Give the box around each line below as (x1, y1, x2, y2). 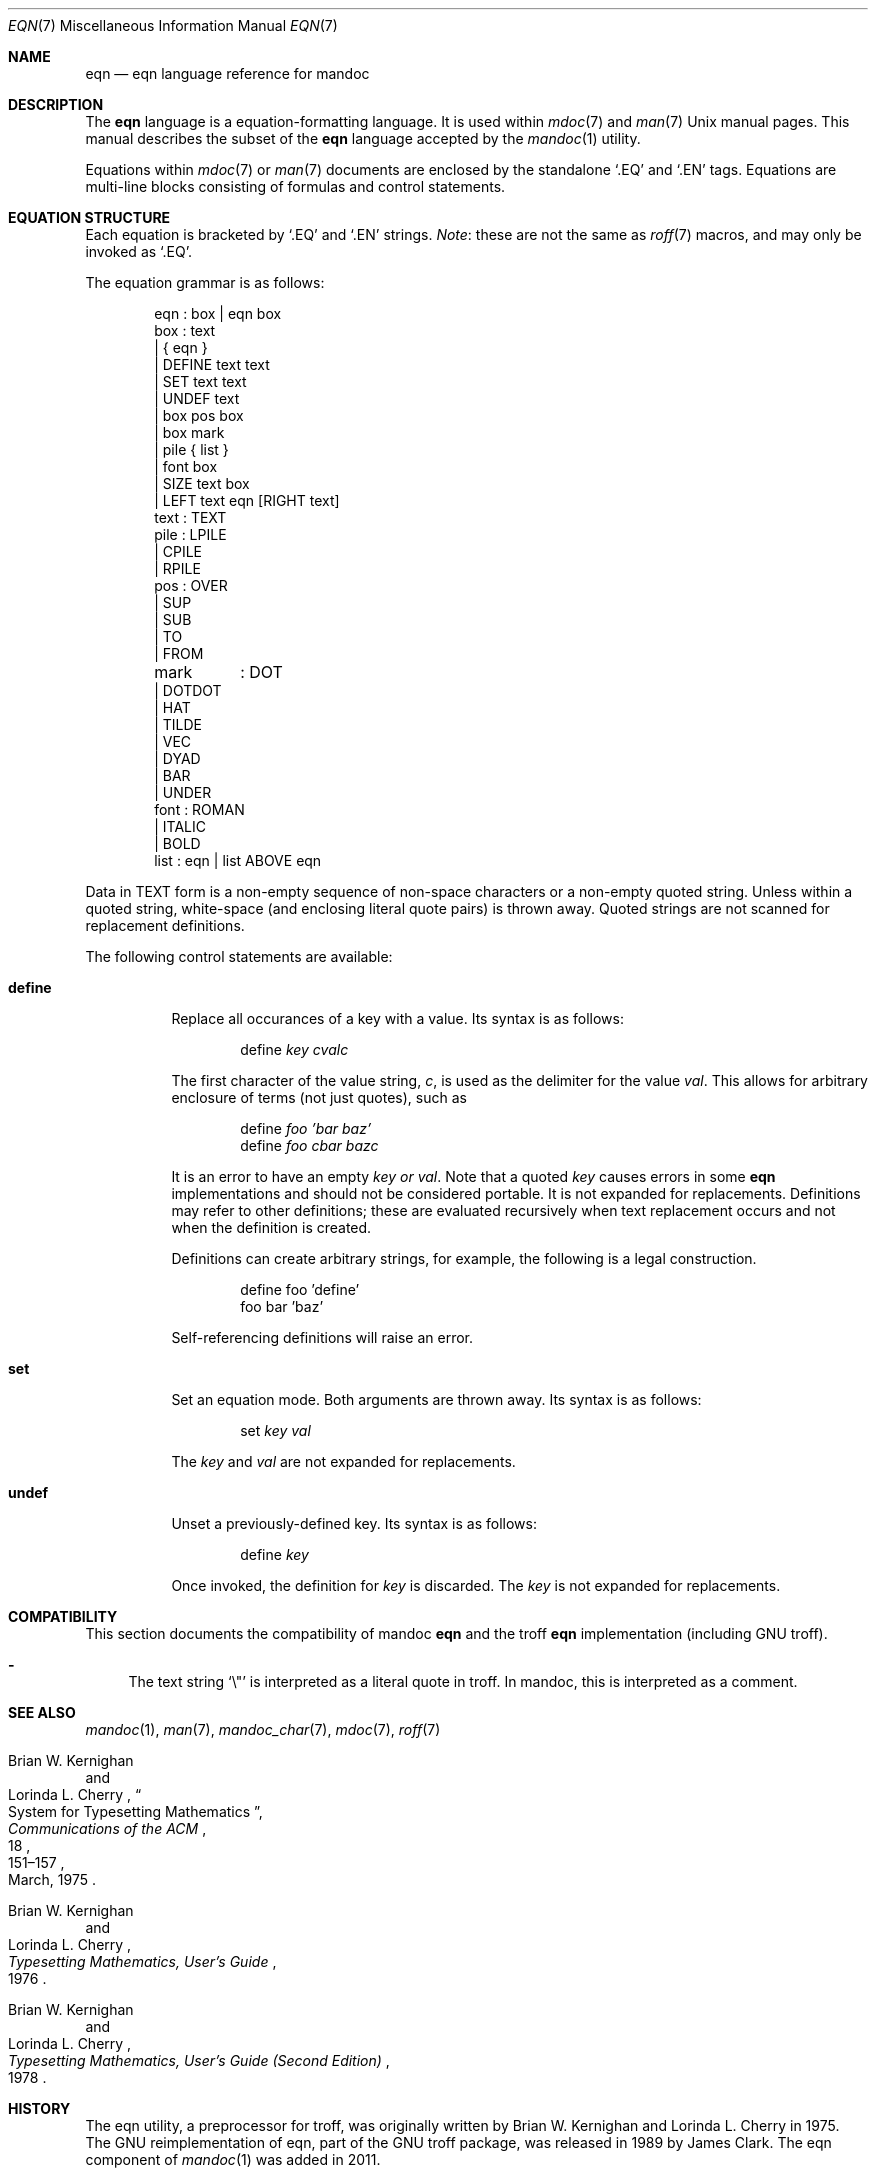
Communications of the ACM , (8, 1820, 207, 1837)
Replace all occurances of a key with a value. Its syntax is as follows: (171, 1010, 624, 1027)
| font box (154, 458, 218, 475)
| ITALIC (154, 818, 206, 835)
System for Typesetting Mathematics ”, (8, 1803, 263, 1820)
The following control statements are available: (85, 948, 393, 965)
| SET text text (154, 373, 247, 390)
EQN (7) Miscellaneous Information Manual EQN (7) (8, 17, 338, 34)
